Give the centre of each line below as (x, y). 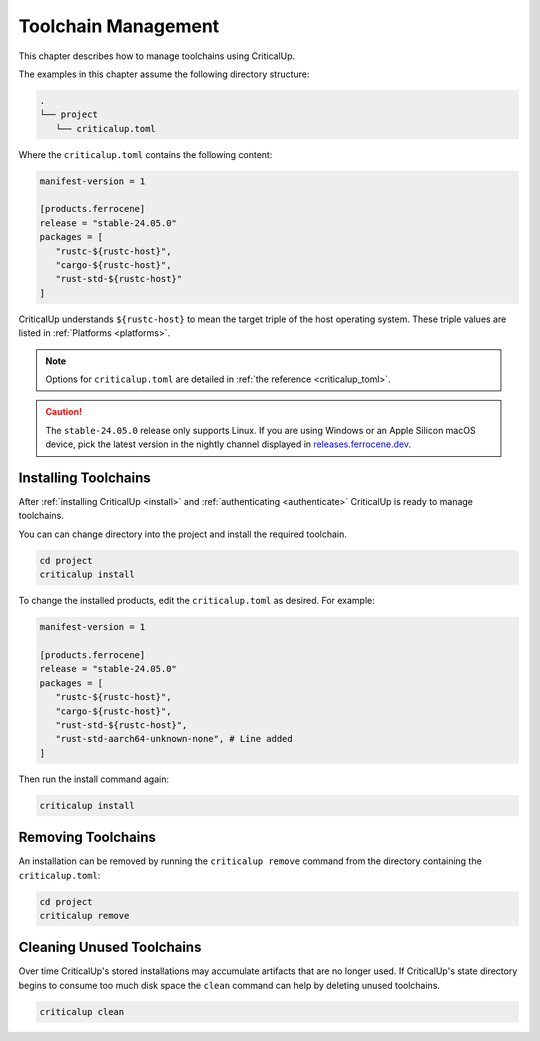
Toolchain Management (119, 26)
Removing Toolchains (87, 837)
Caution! (64, 412)
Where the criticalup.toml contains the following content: (145, 154)
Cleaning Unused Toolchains (110, 947)
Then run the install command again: (94, 779)
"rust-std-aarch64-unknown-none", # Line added (174, 739)
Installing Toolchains (85, 477)
